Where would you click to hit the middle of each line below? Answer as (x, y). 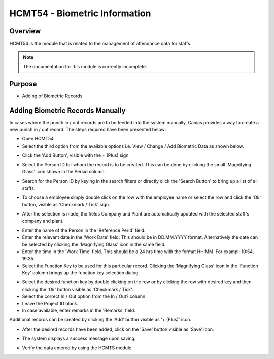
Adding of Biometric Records (52, 96)
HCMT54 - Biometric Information (80, 13)
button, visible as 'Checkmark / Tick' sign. (66, 204)
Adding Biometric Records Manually (67, 110)
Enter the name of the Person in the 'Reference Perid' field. (84, 230)
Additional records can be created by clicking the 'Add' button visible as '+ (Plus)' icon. (100, 320)
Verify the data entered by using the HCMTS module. (77, 348)
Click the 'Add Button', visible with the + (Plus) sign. (76, 155)
